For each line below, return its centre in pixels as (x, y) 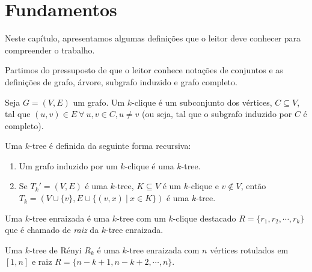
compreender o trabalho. (50, 50)
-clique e (203, 186)
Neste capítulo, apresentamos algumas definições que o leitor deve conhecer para (153, 38)
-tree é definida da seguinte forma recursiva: (110, 146)
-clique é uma (149, 165)
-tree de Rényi (56, 249)
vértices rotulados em (249, 249)
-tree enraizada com (163, 249)
